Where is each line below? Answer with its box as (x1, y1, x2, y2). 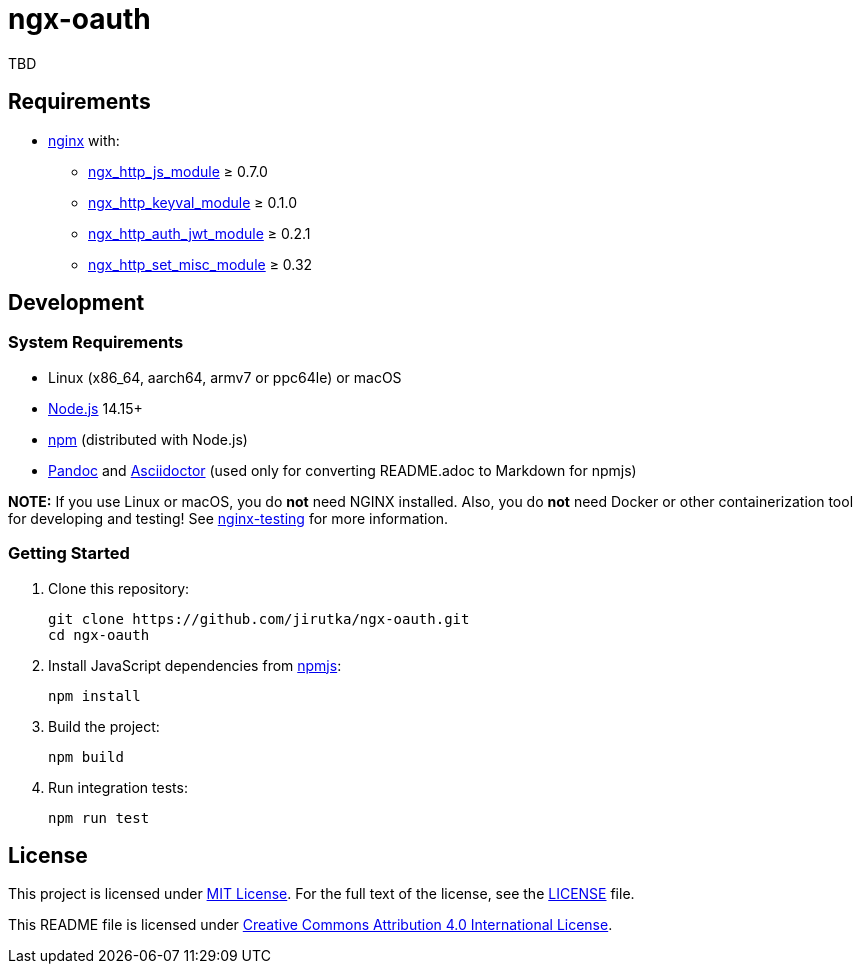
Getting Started (8, 543, 130, 564)
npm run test (48, 809, 150, 826)
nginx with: (48, 131, 120, 149)
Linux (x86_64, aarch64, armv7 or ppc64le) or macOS (48, 368, 402, 386)
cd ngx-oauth (48, 626, 150, 643)
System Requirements (8, 332, 184, 353)
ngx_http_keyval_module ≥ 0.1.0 (88, 193, 297, 211)
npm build (48, 748, 124, 765)
